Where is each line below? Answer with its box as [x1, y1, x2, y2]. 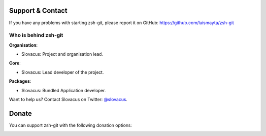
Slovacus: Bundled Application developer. [21, 87, 106, 93]
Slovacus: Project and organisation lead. [21, 51, 103, 57]
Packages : [9, 78, 32, 84]
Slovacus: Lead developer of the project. [21, 69, 104, 75]
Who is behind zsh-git [9, 32, 64, 39]
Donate [9, 109, 32, 118]
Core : [9, 60, 21, 66]
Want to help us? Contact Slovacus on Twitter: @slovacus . [9, 97, 128, 102]
